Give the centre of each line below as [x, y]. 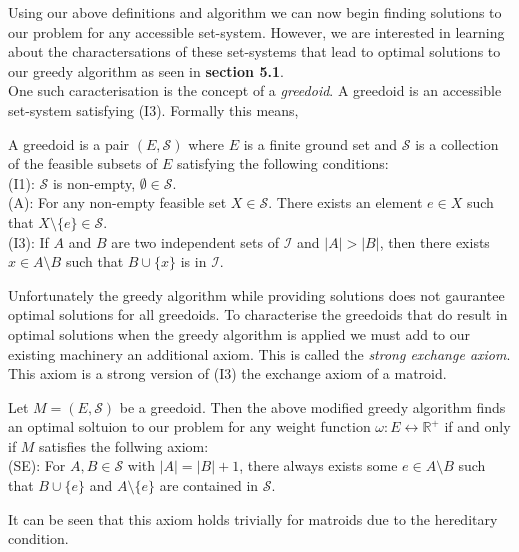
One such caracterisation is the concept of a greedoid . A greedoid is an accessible [255, 90]
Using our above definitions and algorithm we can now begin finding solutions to [255, 12]
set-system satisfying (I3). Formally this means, [153, 109]
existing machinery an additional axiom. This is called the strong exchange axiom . [259, 353]
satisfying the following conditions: [282, 163]
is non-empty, [94, 182]
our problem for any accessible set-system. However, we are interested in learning [256, 31]
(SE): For [37, 465]
